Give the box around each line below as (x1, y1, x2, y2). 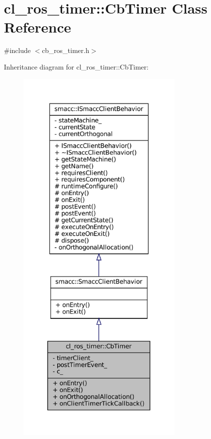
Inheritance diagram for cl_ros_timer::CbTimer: (4, 61, 149, 71)
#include (4, 45, 31, 55)
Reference (4, 17, 71, 37)
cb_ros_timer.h (42, 45, 89, 55)
